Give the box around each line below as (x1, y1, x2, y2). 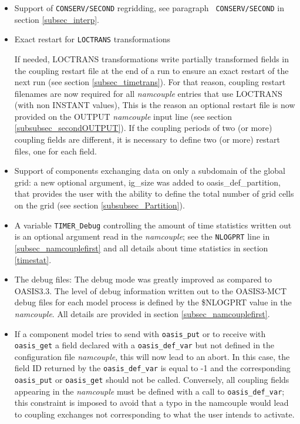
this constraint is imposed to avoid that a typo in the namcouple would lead (14, 396, 289, 409)
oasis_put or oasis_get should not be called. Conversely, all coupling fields (14, 373, 289, 386)
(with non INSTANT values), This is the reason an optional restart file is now (14, 99, 295, 111)
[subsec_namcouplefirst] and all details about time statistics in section (14, 241, 268, 254)
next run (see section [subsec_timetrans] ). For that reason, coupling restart (14, 76, 286, 88)
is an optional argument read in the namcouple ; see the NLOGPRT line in (14, 230, 270, 243)
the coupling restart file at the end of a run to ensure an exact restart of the (14, 64, 289, 76)
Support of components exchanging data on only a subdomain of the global (14, 164, 285, 177)
